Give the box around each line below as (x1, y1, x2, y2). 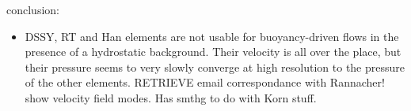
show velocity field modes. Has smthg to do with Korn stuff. (25, 89, 317, 105)
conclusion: (6, 2, 59, 17)
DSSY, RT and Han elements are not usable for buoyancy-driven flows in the (25, 28, 399, 44)
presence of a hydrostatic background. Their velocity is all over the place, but (25, 43, 401, 60)
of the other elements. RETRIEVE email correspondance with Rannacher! (25, 74, 385, 91)
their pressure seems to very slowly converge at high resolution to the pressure (25, 58, 405, 75)
